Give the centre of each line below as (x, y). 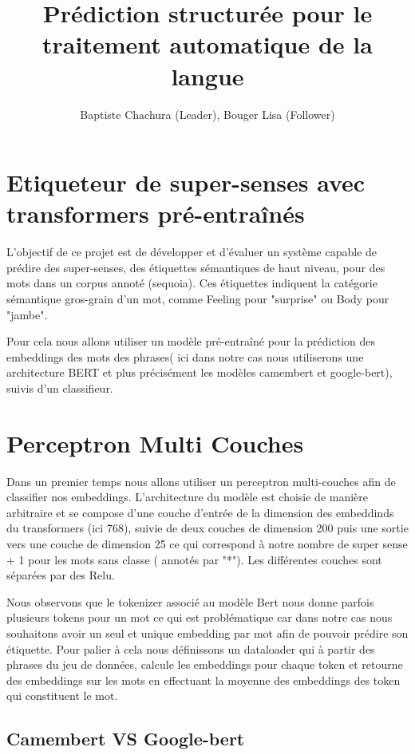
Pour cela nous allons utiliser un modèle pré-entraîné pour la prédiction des (191, 341)
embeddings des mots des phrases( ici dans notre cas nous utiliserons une (185, 356)
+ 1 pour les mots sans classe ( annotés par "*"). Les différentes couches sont (194, 559)
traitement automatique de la (207, 44)
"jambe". (27, 314)
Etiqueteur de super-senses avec (186, 182)
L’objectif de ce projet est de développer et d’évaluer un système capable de (192, 252)
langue (207, 75)
